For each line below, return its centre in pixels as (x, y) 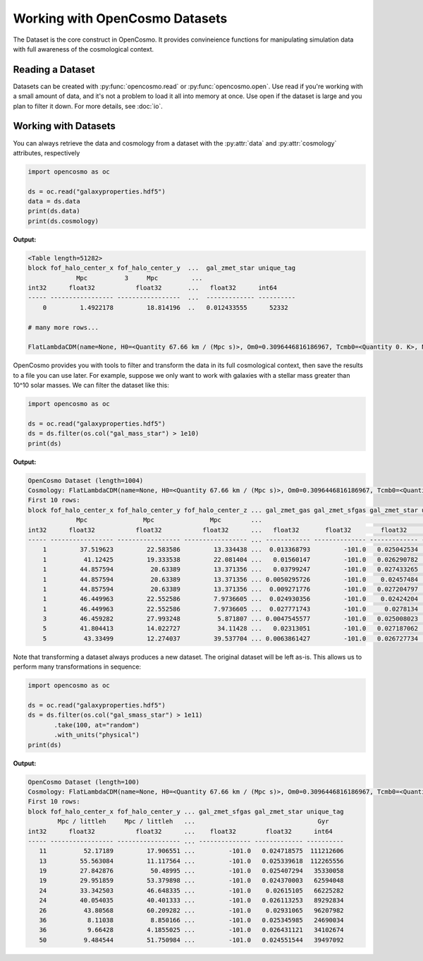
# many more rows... (63, 327)
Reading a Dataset (54, 70)
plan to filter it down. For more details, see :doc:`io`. (88, 106)
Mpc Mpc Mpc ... (169, 520)
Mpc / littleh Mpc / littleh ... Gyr (193, 822)
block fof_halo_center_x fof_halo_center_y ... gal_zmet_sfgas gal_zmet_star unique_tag (186, 811)
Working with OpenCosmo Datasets (120, 18)
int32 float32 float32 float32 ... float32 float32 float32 (217, 530)
